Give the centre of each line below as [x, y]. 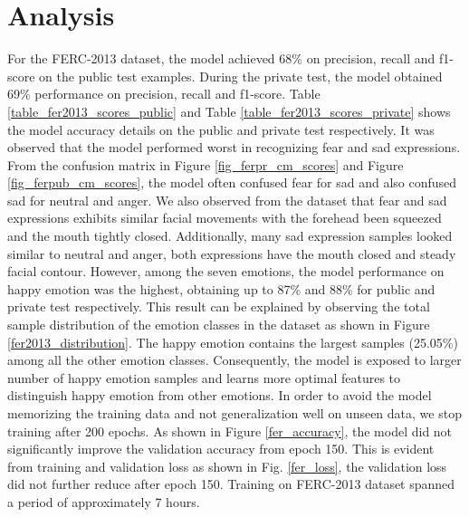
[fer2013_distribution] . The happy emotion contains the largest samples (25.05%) [233, 342]
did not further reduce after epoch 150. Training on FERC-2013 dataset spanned [231, 484]
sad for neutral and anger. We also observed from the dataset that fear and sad [227, 200]
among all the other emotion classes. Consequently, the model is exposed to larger [234, 360]
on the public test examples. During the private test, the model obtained [241, 76]
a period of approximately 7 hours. [104, 501]
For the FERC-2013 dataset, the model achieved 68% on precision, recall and [221, 58]
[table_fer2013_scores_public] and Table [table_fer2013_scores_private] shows [229, 111]
